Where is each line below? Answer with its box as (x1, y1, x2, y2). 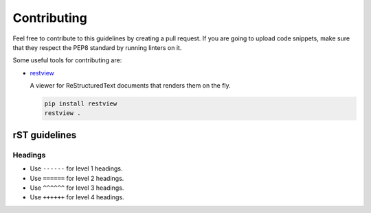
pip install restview (44, 100, 117, 108)
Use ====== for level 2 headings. (30, 174, 124, 182)
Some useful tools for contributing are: (12, 56, 122, 64)
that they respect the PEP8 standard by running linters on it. (12, 43, 182, 51)
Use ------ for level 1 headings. (30, 164, 123, 173)
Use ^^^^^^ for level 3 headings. (30, 184, 124, 192)
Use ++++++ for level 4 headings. (30, 193, 124, 201)
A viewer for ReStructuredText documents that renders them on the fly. (30, 82, 232, 90)
